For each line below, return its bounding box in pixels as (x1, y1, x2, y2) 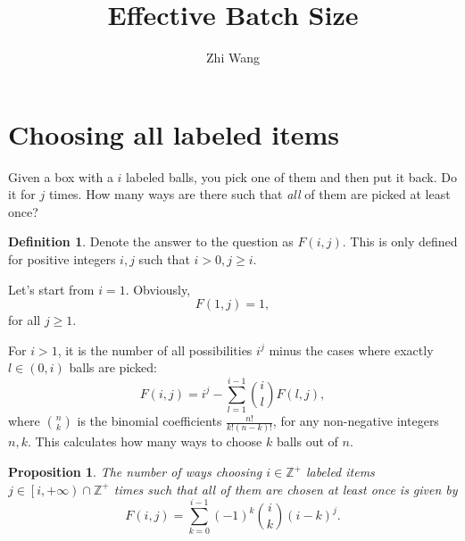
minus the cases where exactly (269, 340, 434, 359)
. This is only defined (342, 232, 458, 251)
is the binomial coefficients (77, 412, 222, 430)
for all (8, 311, 41, 329)
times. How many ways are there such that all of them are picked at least (48, 185, 451, 204)
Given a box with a (8, 167, 113, 186)
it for (8, 185, 36, 204)
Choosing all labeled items (8, 115, 340, 152)
